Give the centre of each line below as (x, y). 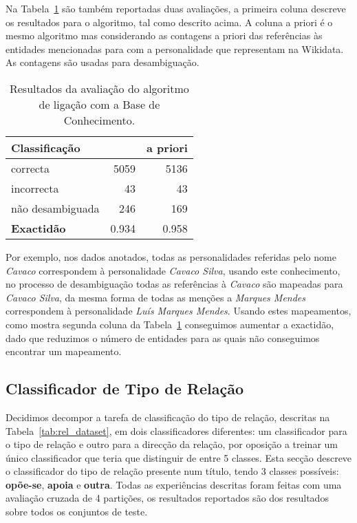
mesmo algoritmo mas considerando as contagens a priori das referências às (164, 35)
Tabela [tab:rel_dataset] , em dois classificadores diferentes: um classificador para (176, 430)
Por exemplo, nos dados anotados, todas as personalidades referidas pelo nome (171, 256)
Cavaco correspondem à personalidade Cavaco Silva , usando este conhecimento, (173, 270)
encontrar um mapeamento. (64, 351)
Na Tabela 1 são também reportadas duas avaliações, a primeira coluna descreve (176, 8)
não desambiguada (55, 208)
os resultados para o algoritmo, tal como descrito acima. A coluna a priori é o (169, 22)
